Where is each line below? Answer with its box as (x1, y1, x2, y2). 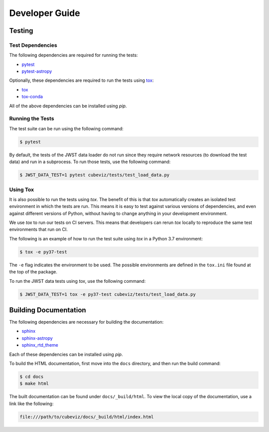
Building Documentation (9, 306, 87, 314)
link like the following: (9, 401, 54, 407)
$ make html (19, 381, 49, 387)
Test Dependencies (9, 41, 57, 48)
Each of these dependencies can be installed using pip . (9, 351, 123, 357)
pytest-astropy (21, 68, 52, 74)
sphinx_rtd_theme (21, 342, 58, 348)
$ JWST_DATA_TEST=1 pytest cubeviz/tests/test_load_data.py (19, 172, 170, 178)
